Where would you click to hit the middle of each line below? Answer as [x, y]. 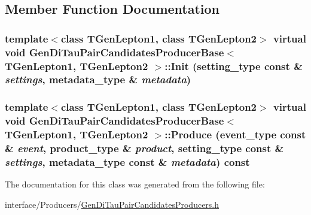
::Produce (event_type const [235, 134]
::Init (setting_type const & [234, 66]
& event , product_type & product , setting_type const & [144, 148]
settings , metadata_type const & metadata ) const [127, 162]
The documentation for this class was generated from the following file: [135, 184]
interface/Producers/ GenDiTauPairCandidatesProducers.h [112, 204]
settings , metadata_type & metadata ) [98, 79]
